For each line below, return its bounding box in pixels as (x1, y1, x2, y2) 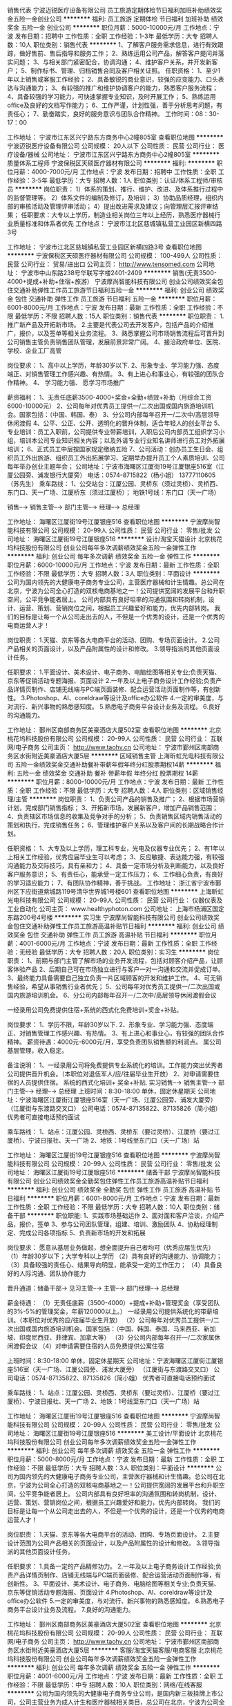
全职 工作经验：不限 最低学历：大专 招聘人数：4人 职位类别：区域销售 (19, 787, 217, 794)
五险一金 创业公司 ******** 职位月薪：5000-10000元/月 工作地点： (20, 24, 214, 31)
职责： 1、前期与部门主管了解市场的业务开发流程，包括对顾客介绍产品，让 (7, 957, 217, 964)
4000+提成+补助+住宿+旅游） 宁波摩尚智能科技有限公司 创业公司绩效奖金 (7, 277, 217, 285)
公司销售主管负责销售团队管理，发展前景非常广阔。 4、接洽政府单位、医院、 (7, 338, 224, 346)
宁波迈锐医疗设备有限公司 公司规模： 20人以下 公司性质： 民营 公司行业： (7, 142, 217, 150)
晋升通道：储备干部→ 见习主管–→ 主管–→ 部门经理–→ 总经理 (7, 1284, 180, 1292)
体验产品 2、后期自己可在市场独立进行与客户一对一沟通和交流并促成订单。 (12, 965, 224, 973)
